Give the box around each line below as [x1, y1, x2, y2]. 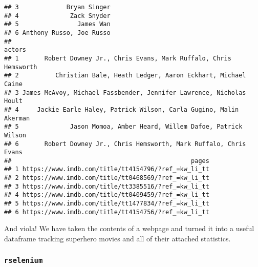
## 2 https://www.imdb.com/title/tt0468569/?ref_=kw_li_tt [4, 174, 209, 182]
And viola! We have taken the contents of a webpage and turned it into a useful [4, 223, 254, 234]
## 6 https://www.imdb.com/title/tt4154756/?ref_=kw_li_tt [4, 208, 209, 216]
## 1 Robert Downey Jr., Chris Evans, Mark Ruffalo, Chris [4, 54, 231, 62]
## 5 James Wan [4, 20, 111, 28]
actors [4, 46, 26, 54]
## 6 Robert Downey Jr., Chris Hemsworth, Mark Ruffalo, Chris [4, 140, 246, 148]
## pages [4, 157, 209, 165]
